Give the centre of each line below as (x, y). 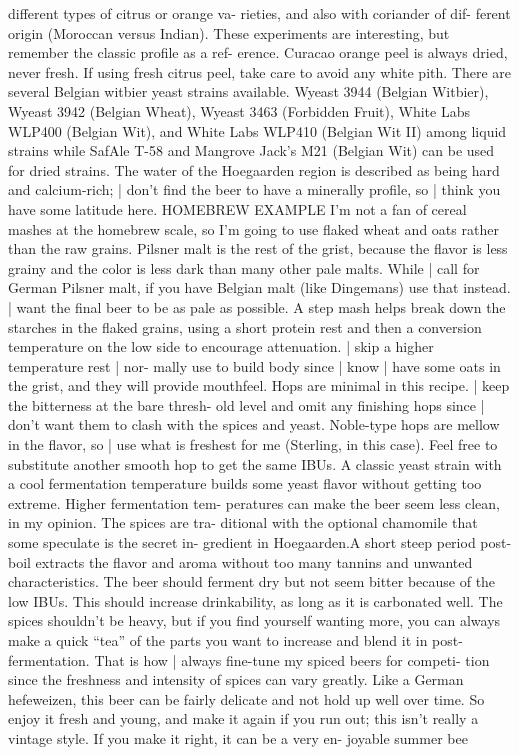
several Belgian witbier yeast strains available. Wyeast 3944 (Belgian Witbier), (248, 91)
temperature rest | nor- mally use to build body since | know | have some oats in (254, 365)
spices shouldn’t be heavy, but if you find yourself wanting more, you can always (254, 620)
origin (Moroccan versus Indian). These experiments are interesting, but (229, 32)
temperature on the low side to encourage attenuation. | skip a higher (221, 346)
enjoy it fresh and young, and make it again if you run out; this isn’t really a (243, 718)
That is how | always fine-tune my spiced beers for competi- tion (292, 659)
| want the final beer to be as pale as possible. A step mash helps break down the (257, 306)
